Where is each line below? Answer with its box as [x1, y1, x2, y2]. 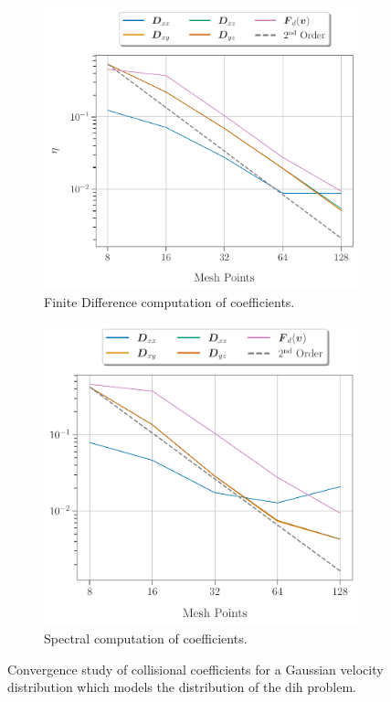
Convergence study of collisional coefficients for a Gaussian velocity [7, 659, 384, 678]
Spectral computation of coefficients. [44, 629, 248, 648]
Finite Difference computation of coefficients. [44, 292, 295, 311]
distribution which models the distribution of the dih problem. [7, 677, 356, 697]
